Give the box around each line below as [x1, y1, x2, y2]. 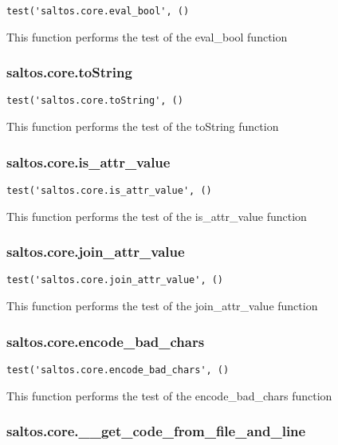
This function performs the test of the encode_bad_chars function [6, 387, 332, 404]
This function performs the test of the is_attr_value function [6, 207, 307, 224]
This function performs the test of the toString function [6, 118, 279, 135]
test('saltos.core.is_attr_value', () [6, 184, 212, 196]
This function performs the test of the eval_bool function [6, 28, 288, 45]
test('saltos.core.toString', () [6, 95, 183, 107]
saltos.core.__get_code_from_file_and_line [6, 421, 306, 441]
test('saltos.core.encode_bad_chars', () [6, 364, 230, 376]
